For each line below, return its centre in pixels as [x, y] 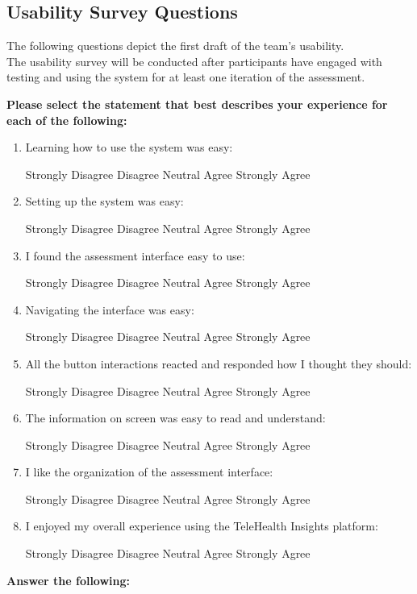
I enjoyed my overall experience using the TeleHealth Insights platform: [202, 526]
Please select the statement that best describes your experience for [197, 104]
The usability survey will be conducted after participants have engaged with [194, 61]
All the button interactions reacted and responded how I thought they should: [219, 363]
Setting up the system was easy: [104, 201]
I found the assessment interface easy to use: [135, 255]
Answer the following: [69, 580]
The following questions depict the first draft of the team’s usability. [175, 46]
